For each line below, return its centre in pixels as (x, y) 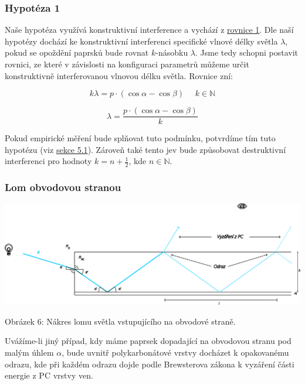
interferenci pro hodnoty (48, 161)
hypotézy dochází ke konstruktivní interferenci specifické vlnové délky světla (141, 41)
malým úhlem (29, 352)
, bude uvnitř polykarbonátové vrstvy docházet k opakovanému (175, 352)
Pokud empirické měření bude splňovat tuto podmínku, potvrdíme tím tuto (140, 138)
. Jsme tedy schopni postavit (247, 52)
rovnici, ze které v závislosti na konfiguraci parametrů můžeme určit (127, 64)
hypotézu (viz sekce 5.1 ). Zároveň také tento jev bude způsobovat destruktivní (145, 149)
